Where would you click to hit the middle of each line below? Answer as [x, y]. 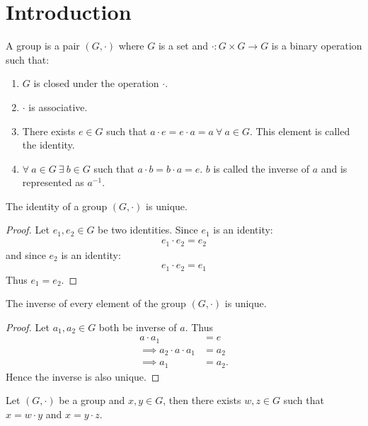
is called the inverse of [261, 168]
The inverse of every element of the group [96, 303]
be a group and [92, 400]
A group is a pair [43, 46]
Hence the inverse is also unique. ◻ [83, 376]
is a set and [183, 46]
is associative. [58, 106]
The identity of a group [57, 206]
